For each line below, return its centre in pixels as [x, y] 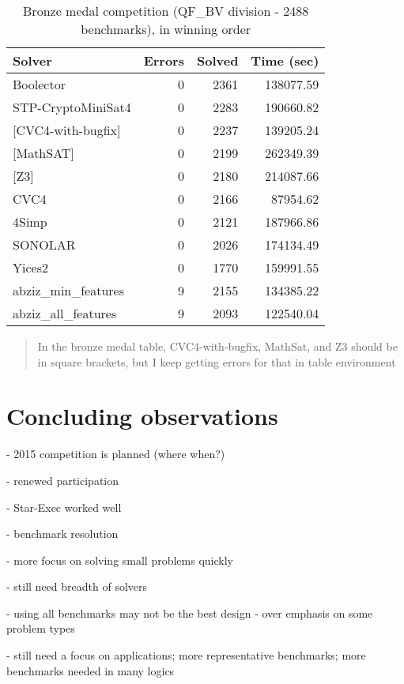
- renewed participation [63, 480]
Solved [217, 60]
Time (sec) [285, 60]
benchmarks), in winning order [166, 29]
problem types [41, 628]
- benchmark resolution [62, 534]
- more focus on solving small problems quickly [120, 560]
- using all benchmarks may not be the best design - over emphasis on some [190, 613]
